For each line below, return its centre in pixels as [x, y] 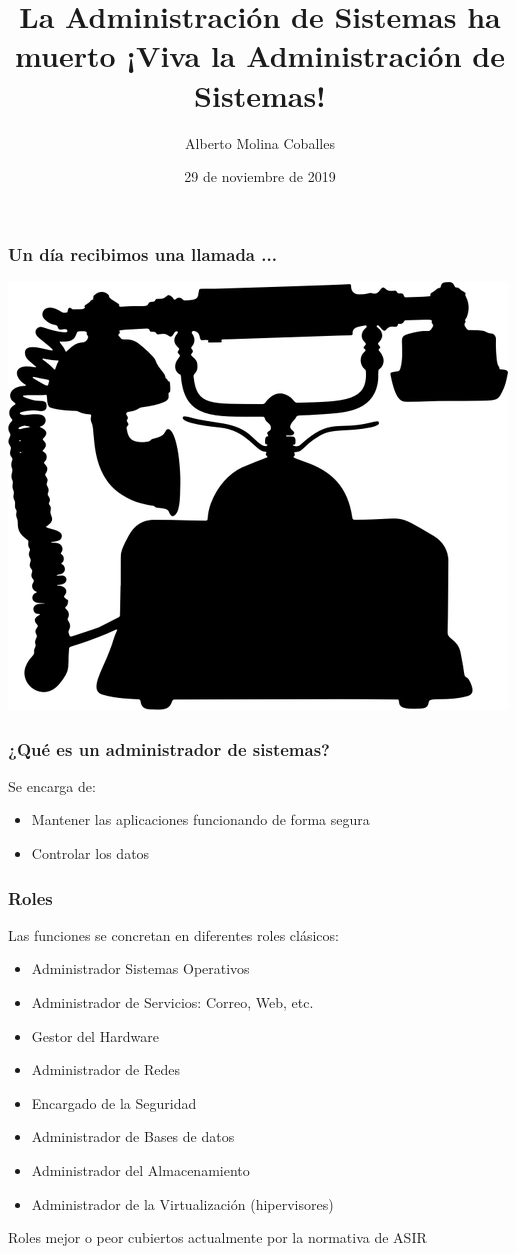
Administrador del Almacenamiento [140, 1169]
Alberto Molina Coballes [260, 142]
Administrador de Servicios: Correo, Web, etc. [172, 1001]
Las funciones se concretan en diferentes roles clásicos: [173, 934]
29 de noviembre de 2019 [260, 176]
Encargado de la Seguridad [114, 1102]
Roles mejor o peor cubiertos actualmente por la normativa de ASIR [217, 1237]
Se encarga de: [52, 785]
